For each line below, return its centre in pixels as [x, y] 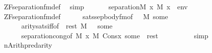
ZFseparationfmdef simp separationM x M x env [96, 6]
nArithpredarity [28, 45]
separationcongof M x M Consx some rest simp [115, 35]
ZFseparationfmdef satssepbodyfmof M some [86, 16]
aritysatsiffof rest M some [67, 26]
